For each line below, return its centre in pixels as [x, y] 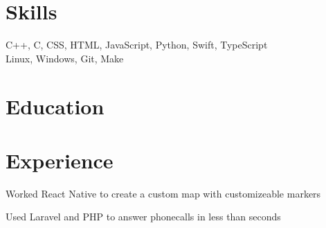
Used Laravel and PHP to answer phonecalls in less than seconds [143, 217]
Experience [60, 160]
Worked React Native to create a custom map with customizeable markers [163, 193]
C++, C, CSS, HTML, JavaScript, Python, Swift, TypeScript [137, 45]
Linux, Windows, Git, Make [65, 58]
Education [55, 106]
